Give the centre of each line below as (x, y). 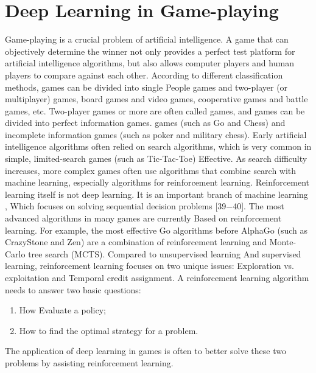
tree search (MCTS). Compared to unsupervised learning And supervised (165, 253)
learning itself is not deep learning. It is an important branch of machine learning (156, 194)
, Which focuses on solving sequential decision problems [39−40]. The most (145, 206)
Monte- (283, 242)
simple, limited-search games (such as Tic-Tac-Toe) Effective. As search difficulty (156, 159)
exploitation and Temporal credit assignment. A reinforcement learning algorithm (157, 277)
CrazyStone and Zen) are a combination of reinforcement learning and (136, 242)
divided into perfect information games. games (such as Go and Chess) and (145, 123)
